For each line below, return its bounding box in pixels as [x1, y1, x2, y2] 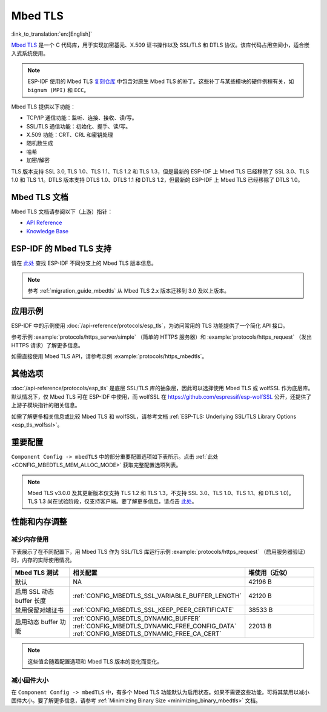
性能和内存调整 [11, 517, 67, 527]
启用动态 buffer [15, 618, 59, 627]
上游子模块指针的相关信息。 [11, 402, 81, 409]
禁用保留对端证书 [15, 606, 64, 614]
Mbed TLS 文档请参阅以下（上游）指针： [11, 208, 113, 215]
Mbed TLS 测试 [15, 568, 59, 577]
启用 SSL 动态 [15, 588, 54, 596]
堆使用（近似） [248, 568, 291, 577]
